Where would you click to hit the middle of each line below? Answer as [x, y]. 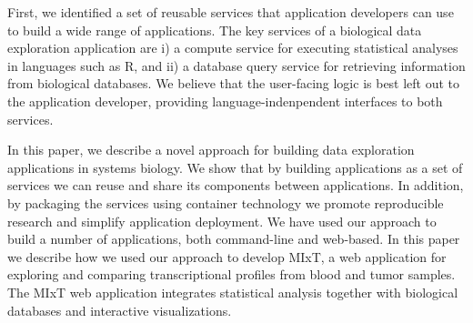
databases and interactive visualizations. [120, 310]
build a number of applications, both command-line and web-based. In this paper [234, 239]
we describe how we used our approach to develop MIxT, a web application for [227, 256]
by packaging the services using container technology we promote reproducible [226, 202]
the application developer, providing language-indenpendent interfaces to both [225, 101]
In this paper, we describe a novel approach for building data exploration [211, 150]
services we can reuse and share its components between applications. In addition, [236, 185]
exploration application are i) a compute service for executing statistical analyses [233, 48]
